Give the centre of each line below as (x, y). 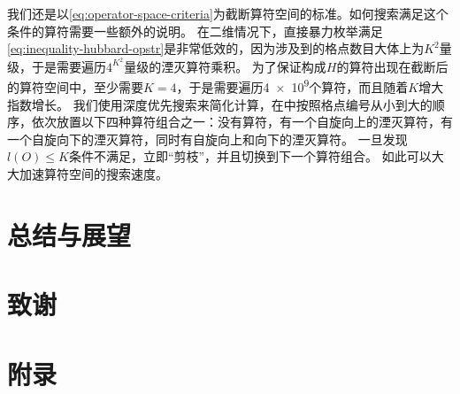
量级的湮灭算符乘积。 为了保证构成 (225, 66)
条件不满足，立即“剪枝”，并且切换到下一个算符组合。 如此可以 (250, 156)
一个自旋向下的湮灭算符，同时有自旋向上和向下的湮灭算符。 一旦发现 (207, 139)
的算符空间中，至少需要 (75, 87)
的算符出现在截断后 (392, 66)
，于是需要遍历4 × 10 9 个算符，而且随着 (292, 86)
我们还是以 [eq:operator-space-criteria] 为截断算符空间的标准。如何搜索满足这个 (228, 13)
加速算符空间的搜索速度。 (93, 174)
